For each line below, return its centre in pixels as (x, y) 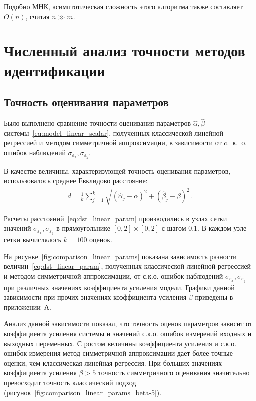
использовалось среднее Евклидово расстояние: (76, 181)
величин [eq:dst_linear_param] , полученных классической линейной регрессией (128, 266)
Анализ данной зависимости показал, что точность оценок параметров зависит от (128, 323)
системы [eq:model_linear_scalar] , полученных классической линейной (114, 133)
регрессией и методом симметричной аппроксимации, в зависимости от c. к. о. (126, 143)
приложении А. (28, 306)
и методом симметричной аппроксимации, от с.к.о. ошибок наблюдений (114, 275)
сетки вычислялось (33, 239)
